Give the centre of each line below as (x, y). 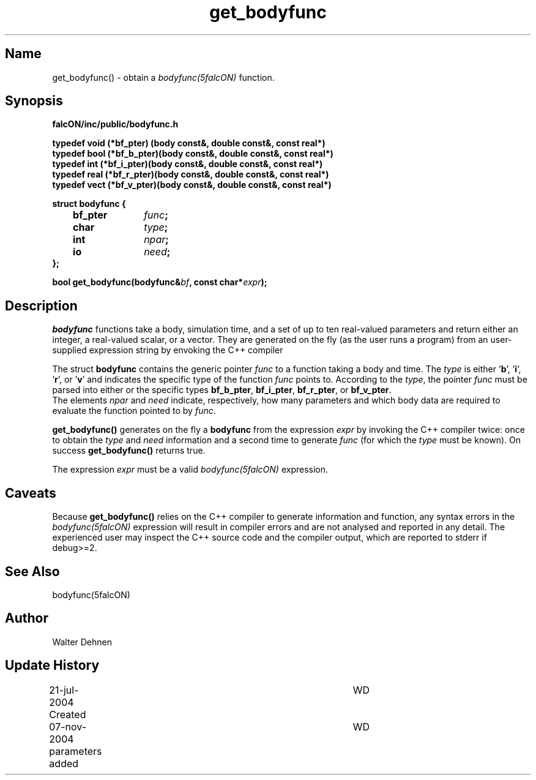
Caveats (31, 493)
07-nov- (68, 726)
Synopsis (34, 101)
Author (27, 618)
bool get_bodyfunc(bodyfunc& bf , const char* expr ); (160, 282)
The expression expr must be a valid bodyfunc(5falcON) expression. (190, 470)
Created (68, 714)
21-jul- (64, 690)
